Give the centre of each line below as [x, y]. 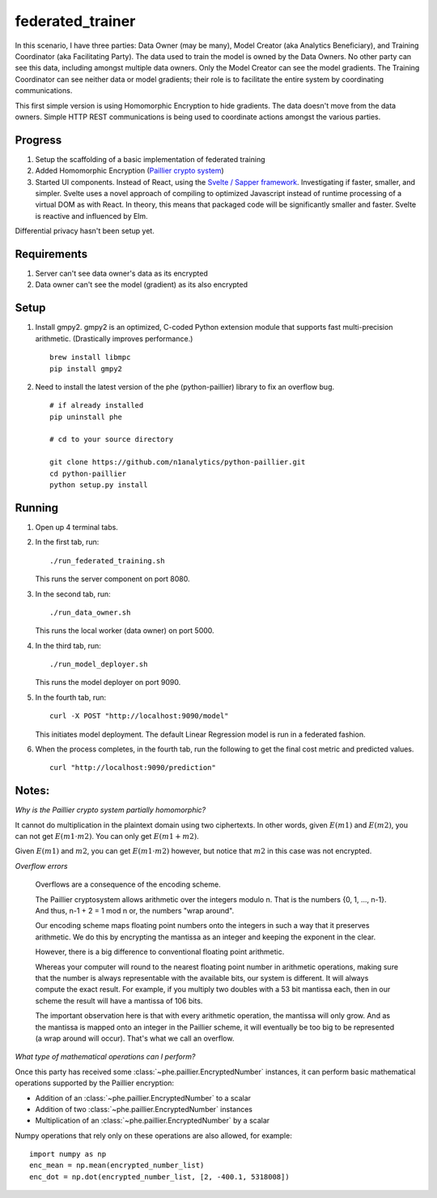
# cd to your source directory [112, 439]
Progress [38, 140]
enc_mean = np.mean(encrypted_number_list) [117, 1166]
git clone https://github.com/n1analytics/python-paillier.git [178, 462]
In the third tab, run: [68, 645]
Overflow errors [41, 866]
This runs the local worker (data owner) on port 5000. [125, 631]
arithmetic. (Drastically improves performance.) [114, 338]
